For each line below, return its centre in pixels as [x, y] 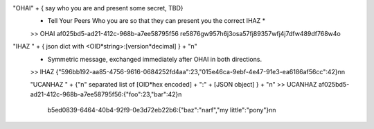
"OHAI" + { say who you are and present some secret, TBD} [98, 8]
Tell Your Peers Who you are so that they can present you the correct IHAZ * [157, 21]
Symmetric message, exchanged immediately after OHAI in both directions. [155, 59]
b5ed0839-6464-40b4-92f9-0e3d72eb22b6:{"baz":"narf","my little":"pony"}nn [162, 110]
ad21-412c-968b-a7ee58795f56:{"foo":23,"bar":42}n [106, 94]
